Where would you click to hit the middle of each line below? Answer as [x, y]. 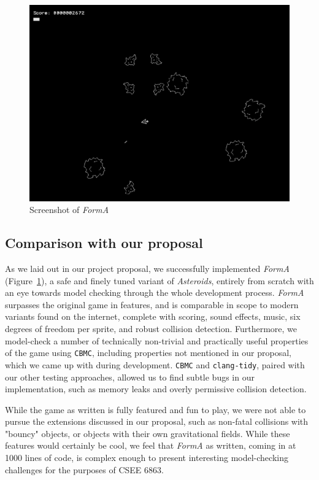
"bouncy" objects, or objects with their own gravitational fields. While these [148, 433]
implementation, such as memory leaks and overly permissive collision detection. [156, 389]
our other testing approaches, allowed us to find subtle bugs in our [130, 377]
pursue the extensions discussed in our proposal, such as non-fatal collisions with [157, 421]
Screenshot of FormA [69, 210]
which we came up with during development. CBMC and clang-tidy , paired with [155, 364]
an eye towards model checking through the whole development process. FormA [155, 292]
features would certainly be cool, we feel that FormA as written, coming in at [151, 445]
